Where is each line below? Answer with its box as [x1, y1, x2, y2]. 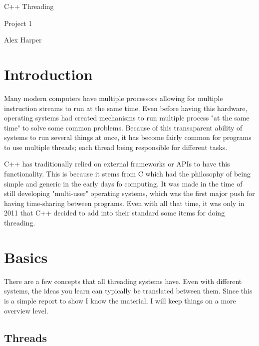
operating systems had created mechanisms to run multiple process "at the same [4, 112, 250, 123]
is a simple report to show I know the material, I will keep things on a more [4, 295, 236, 305]
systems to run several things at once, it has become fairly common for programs [4, 132, 252, 142]
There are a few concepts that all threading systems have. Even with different [4, 275, 242, 286]
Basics [4, 246, 48, 267]
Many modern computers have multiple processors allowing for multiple [4, 92, 223, 103]
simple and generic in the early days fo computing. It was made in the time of [4, 178, 243, 188]
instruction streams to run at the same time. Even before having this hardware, [4, 102, 248, 113]
